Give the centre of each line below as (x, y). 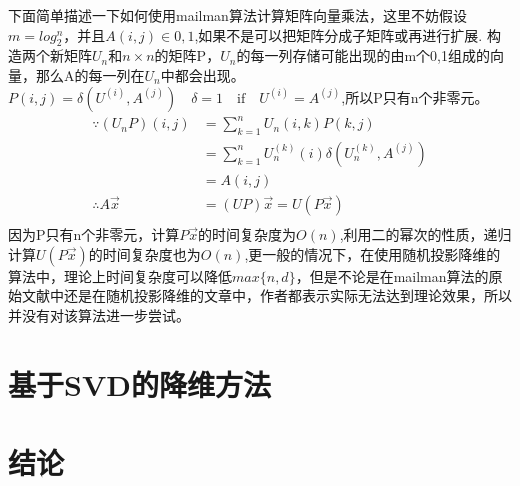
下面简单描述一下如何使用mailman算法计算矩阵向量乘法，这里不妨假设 (237, 15)
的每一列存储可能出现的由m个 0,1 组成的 (363, 55)
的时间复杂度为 (247, 234)
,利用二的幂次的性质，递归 (425, 234)
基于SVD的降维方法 (139, 383)
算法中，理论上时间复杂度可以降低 (120, 275)
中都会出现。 (202, 74)
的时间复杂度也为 (144, 253)
